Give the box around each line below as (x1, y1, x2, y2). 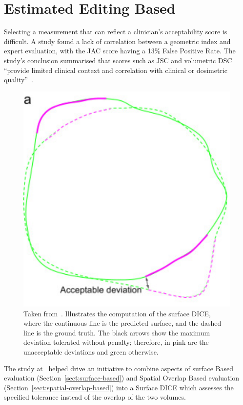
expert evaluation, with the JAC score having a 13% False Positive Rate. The (4, 46, 236, 56)
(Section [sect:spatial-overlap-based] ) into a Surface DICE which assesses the (4, 382, 234, 392)
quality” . (4, 74, 33, 85)
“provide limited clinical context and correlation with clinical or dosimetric (4, 65, 228, 75)
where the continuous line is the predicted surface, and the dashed (23, 318, 222, 328)
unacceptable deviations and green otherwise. (23, 346, 159, 357)
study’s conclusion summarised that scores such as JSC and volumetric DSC (4, 55, 232, 65)
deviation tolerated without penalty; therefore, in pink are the (23, 337, 209, 347)
